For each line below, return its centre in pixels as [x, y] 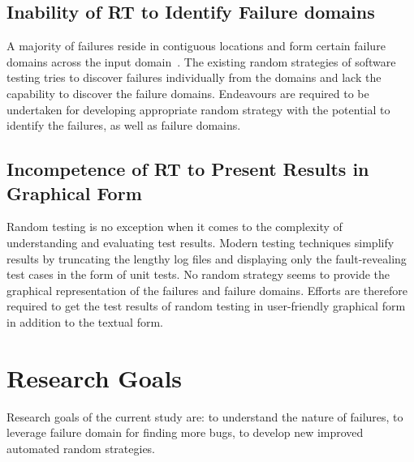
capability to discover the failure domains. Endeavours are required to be [188, 93]
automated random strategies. [81, 448]
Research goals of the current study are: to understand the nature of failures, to [205, 416]
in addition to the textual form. [85, 321]
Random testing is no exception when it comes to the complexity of [175, 227]
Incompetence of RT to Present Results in [188, 169]
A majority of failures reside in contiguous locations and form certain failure [196, 46]
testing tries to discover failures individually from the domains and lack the [194, 77]
